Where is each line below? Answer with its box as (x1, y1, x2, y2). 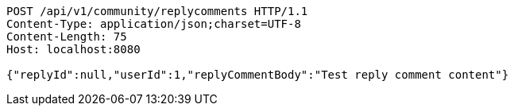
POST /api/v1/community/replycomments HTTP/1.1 (6, 5, 308, 17)
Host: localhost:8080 (6, 43, 141, 56)
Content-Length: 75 (6, 30, 127, 43)
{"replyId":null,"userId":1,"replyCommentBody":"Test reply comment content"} (6, 68, 509, 81)
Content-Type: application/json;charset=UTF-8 (6, 17, 301, 30)
